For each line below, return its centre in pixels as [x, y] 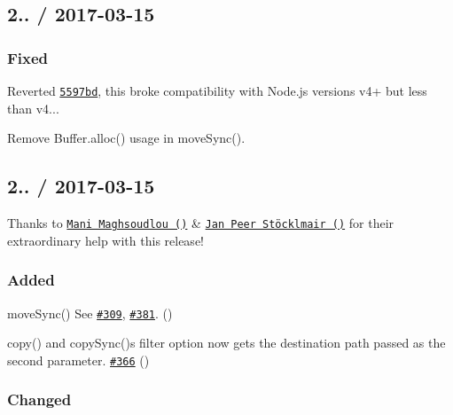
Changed [39, 399]
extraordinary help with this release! [105, 240]
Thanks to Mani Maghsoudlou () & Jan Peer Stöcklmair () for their [201, 223]
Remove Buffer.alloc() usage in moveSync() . [126, 138]
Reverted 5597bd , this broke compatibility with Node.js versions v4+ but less [217, 90]
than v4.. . [33, 108]
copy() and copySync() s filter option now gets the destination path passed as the [226, 343]
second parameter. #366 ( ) [78, 360]
